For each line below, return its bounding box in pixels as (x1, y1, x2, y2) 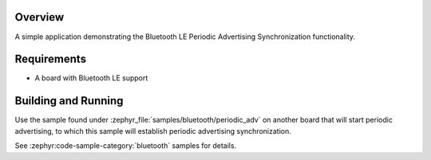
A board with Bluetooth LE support (34, 73, 148, 83)
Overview (14, 10, 65, 24)
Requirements (14, 53, 87, 66)
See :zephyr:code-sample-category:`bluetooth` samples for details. (14, 141, 237, 150)
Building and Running (14, 94, 124, 107)
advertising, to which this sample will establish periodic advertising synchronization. (14, 126, 291, 135)
